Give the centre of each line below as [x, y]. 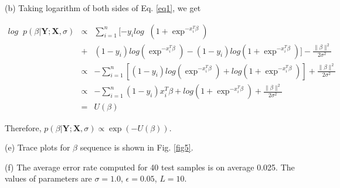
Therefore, [23, 127]
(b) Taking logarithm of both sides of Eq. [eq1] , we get [103, 8]
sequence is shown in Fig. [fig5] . [137, 147]
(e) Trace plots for [38, 147]
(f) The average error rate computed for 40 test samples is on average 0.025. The [150, 167]
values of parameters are [48, 178]
